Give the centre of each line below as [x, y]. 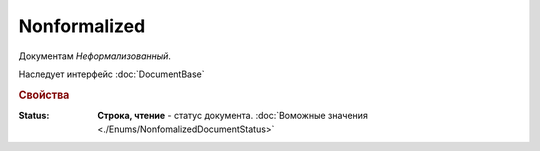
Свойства [44, 95]
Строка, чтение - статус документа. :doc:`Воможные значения [233, 115]
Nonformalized [82, 26]
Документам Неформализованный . [95, 56]
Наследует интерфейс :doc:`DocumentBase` [111, 74]
